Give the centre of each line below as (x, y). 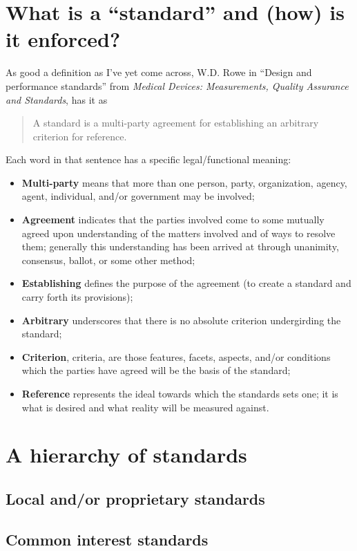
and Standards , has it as (57, 99)
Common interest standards (107, 539)
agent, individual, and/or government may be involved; (138, 196)
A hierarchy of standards (126, 455)
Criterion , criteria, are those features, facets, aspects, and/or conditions (176, 356)
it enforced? (63, 39)
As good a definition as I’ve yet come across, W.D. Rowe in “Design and (159, 72)
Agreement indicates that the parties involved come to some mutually (173, 220)
